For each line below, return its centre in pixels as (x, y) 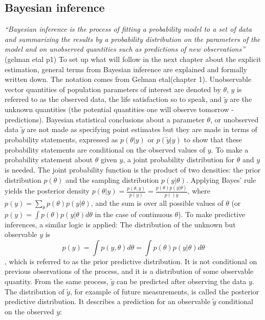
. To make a (230, 149)
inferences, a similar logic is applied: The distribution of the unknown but (120, 224)
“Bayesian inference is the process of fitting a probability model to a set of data (128, 29)
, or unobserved (235, 119)
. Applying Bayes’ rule (221, 179)
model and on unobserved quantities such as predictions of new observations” (125, 49)
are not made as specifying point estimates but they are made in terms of (142, 129)
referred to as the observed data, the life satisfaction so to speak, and (113, 99)
